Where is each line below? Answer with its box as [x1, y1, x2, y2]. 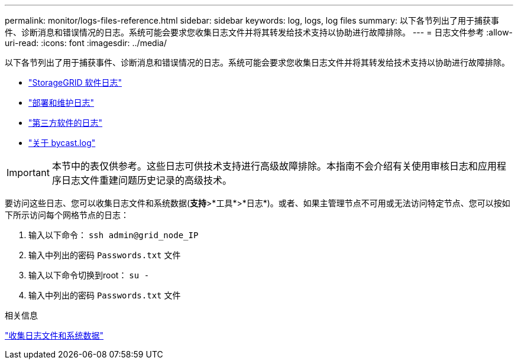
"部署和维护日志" [28, 97, 95, 108]
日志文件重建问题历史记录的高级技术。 [61, 174, 232, 186]
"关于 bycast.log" [28, 138, 96, 148]
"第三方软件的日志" [28, 118, 103, 128]
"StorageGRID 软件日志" [28, 77, 122, 87]
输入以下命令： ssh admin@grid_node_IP [28, 230, 199, 240]
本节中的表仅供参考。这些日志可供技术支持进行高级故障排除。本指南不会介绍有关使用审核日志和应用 [51, 160, 497, 172]
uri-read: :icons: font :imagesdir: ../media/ [5, 38, 167, 48]
